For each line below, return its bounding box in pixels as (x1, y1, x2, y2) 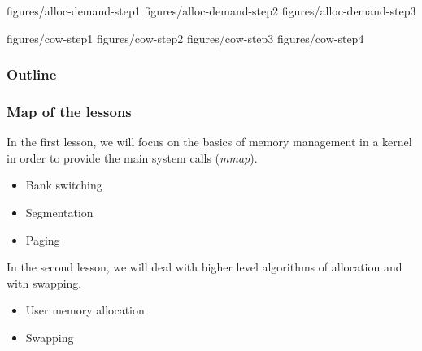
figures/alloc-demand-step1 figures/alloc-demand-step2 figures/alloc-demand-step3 (7, 2, 416, 19)
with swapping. (7, 274, 82, 291)
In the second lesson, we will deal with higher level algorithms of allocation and (7, 258, 402, 275)
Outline (7, 64, 57, 84)
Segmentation (25, 204, 94, 221)
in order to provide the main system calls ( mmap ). (7, 149, 258, 166)
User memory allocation (25, 301, 145, 318)
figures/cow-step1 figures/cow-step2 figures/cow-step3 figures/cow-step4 (7, 29, 364, 46)
